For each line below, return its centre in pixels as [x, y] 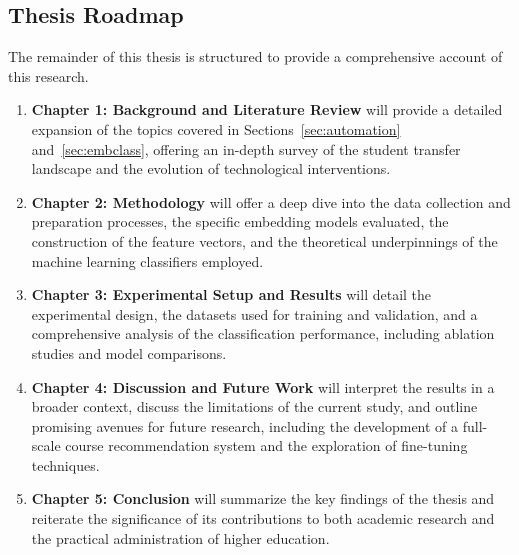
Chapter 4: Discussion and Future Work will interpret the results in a [263, 386]
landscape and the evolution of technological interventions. [211, 168]
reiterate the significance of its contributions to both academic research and [263, 518]
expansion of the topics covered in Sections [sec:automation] [216, 128]
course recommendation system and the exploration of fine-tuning [266, 445]
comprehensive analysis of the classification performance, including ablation [263, 333]
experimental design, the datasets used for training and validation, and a [254, 313]
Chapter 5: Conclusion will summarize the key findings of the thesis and [263, 498]
